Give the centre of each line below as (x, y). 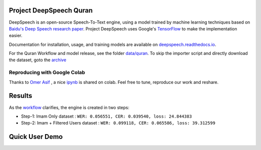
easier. (16, 36)
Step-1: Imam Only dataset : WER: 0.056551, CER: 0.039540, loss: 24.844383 (106, 116)
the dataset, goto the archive (38, 60)
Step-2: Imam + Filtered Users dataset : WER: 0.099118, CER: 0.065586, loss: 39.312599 (118, 123)
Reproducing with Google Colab (47, 72)
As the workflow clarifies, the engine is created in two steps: (69, 107)
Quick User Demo (36, 137)
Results (21, 96)
